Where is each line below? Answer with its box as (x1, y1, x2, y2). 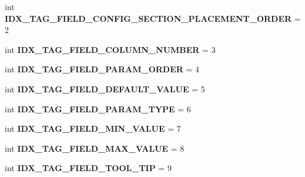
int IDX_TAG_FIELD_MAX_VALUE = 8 (5, 142, 185, 154)
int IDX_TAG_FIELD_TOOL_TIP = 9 (5, 162, 172, 174)
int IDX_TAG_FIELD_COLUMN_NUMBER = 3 (5, 43, 216, 55)
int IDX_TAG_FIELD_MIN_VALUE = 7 (5, 122, 181, 135)
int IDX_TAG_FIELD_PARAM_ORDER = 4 (5, 63, 200, 75)
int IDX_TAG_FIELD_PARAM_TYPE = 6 (5, 102, 191, 115)
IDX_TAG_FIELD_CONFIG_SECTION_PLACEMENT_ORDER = (5, 12, 301, 24)
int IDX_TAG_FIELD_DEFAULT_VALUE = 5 (5, 82, 205, 95)
